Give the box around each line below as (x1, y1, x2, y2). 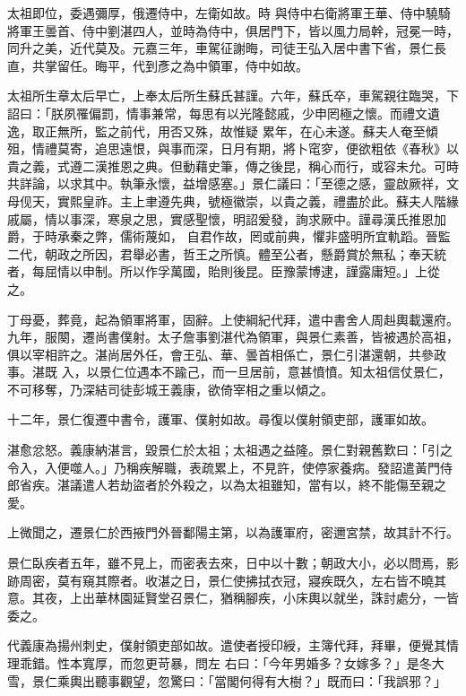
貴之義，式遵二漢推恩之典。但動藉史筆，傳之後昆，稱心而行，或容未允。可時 (7, 156, 459, 175)
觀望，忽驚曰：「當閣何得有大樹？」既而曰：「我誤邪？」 (119, 671, 446, 690)
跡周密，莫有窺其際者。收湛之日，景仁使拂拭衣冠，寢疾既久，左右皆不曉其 (7, 570, 446, 589)
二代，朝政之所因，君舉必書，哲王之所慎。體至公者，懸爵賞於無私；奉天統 (7, 244, 446, 263)
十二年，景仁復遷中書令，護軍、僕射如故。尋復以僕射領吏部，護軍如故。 (7, 410, 434, 429)
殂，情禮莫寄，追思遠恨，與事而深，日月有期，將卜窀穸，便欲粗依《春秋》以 (7, 139, 459, 158)
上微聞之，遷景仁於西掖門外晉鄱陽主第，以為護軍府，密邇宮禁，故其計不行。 (7, 523, 459, 542)
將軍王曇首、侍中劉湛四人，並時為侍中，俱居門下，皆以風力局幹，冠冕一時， (7, 21, 459, 39)
